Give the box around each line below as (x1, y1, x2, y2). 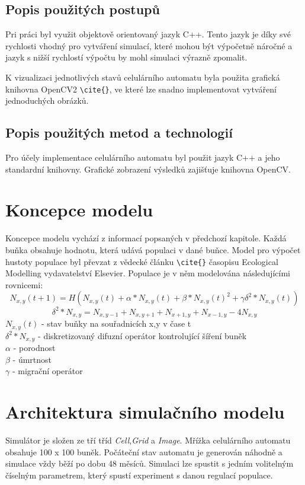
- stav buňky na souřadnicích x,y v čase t (41, 317, 191, 330)
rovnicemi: (5, 278, 43, 291)
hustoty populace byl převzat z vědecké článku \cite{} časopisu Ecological (5, 255, 278, 267)
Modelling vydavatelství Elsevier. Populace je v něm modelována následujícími (5, 267, 290, 279)
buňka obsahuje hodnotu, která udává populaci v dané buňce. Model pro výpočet (5, 243, 301, 256)
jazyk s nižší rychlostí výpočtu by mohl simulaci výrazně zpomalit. (5, 51, 248, 63)
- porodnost (13, 342, 56, 354)
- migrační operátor (12, 365, 83, 377)
